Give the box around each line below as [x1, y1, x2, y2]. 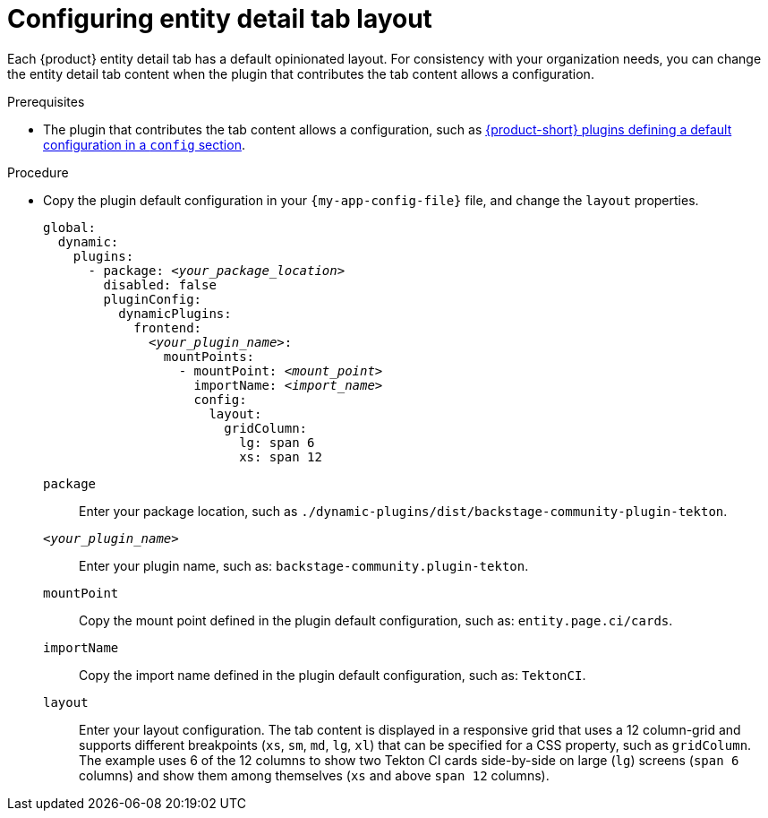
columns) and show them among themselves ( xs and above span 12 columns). [79, 767, 550, 783]
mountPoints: [163, 349, 255, 364]
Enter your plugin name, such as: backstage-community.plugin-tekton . [79, 557, 529, 573]
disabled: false [103, 277, 217, 292]
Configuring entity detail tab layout [7, 4, 432, 34]
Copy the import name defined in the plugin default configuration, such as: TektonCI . [79, 667, 586, 683]
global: [43, 220, 97, 235]
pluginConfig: [103, 291, 202, 306]
